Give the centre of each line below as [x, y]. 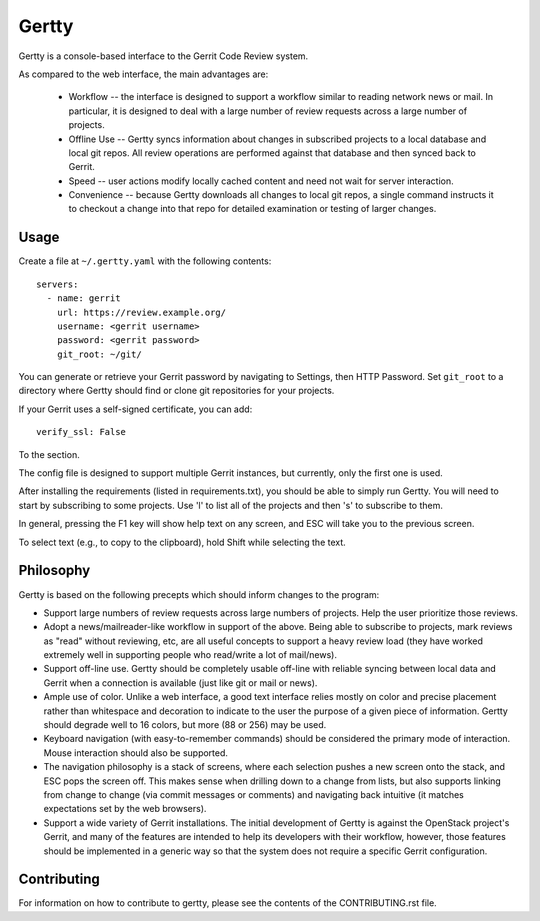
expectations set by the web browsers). [125, 809]
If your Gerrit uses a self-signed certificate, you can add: [135, 409]
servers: [57, 284]
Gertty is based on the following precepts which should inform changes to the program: [199, 594]
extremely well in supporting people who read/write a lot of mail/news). [190, 655]
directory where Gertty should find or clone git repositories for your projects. [176, 391]
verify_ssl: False [81, 432]
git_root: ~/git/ [99, 354]
